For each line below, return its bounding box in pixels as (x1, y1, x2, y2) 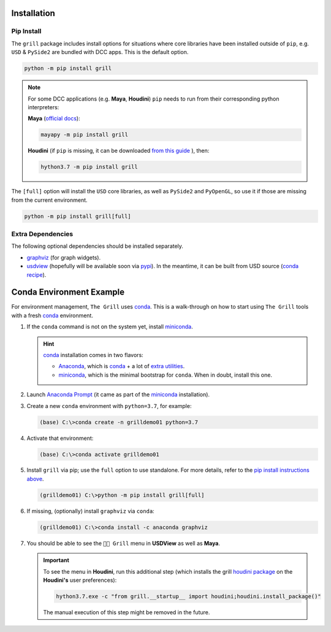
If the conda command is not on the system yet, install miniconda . (26, 323, 193, 331)
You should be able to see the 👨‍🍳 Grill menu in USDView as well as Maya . (26, 539, 221, 547)
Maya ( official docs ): (28, 115, 80, 122)
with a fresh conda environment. (11, 312, 93, 319)
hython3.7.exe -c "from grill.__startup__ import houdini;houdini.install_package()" (56, 593, 321, 599)
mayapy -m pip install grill (40, 131, 129, 138)
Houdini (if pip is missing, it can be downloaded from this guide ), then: (28, 147, 210, 155)
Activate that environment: (26, 434, 94, 442)
